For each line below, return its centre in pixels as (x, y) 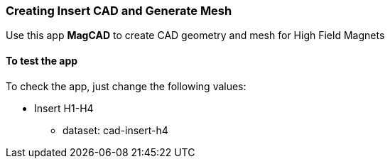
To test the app (42, 60)
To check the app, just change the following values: (126, 86)
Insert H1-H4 (64, 108)
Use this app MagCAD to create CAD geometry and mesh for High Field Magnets (195, 35)
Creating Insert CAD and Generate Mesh (119, 11)
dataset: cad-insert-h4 (115, 130)
